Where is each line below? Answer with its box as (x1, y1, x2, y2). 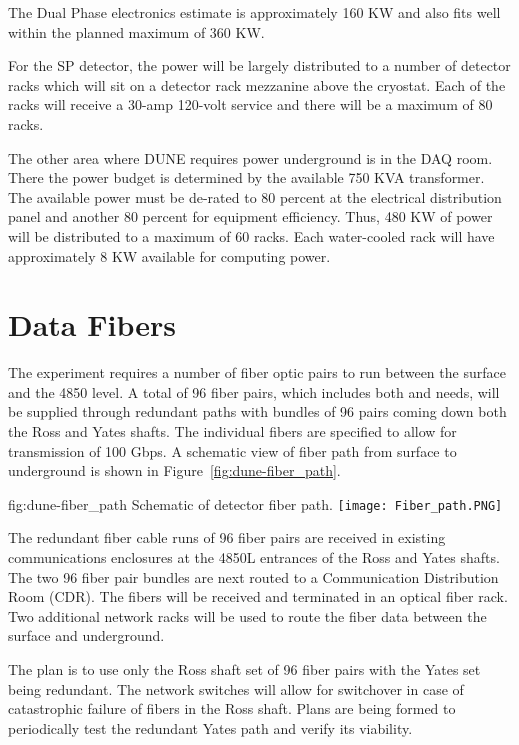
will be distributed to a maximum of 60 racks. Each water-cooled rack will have (8, 225, 495, 246)
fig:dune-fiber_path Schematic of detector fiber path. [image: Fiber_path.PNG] (8, 493, 503, 514)
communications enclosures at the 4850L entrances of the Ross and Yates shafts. (8, 547, 500, 568)
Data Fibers (8, 304, 176, 345)
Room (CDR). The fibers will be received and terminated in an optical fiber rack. (8, 586, 508, 607)
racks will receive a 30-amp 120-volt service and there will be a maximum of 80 (8, 94, 493, 115)
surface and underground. (8, 625, 165, 646)
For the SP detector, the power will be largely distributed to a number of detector (8, 55, 511, 76)
